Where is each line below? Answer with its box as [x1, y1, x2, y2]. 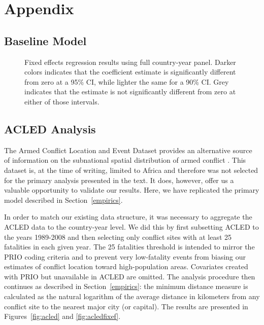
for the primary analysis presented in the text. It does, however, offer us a [4, 174, 234, 185]
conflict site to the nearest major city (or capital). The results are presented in [4, 301, 248, 311]
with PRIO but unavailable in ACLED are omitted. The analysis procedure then [4, 271, 255, 281]
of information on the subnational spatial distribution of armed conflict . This [4, 155, 246, 165]
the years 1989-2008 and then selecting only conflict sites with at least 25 [4, 231, 232, 242]
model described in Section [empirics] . [4, 194, 123, 205]
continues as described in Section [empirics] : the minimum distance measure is [4, 281, 248, 292]
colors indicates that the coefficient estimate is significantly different [24, 66, 236, 77]
